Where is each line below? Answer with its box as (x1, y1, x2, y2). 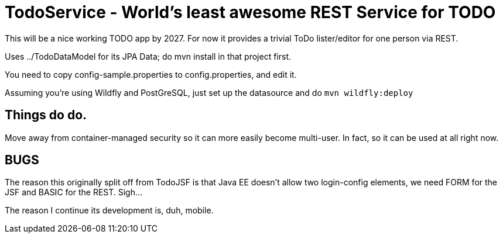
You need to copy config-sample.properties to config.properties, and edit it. (5, 69, 297, 80)
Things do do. (5, 108, 87, 123)
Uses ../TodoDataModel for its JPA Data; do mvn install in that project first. (5, 51, 292, 61)
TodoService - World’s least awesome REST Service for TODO (5, 2, 496, 22)
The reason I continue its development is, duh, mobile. (5, 205, 214, 216)
